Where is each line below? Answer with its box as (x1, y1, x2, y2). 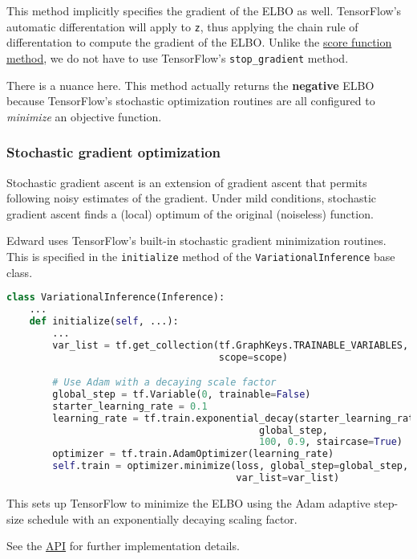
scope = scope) (218, 351, 288, 363)
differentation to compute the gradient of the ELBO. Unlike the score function (6, 34, 392, 51)
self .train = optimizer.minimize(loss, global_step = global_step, (52, 460, 409, 472)
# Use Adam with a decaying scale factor (52, 377, 277, 389)
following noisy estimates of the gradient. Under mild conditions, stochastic (6, 190, 376, 206)
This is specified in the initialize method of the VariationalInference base (6, 247, 395, 264)
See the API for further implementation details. (6, 537, 240, 554)
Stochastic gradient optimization (6, 142, 221, 162)
